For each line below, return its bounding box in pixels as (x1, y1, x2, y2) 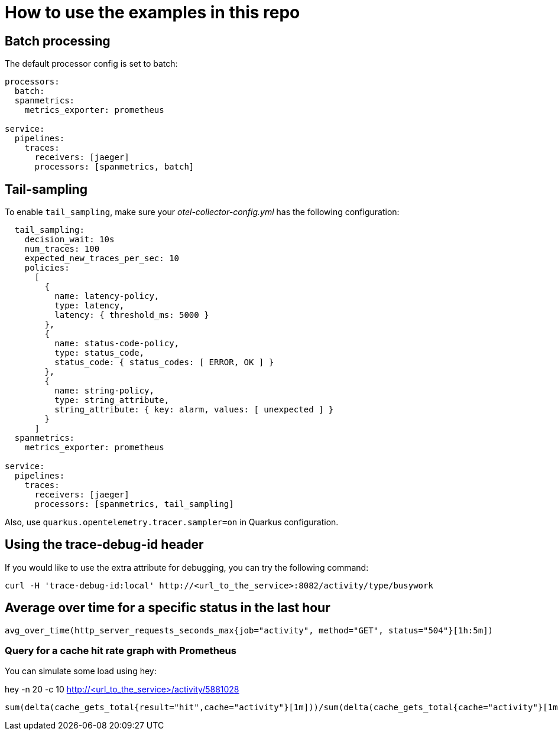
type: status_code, (54, 348, 145, 358)
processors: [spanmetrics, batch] (34, 162, 194, 172)
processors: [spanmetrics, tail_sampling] (34, 499, 234, 509)
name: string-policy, (54, 386, 154, 396)
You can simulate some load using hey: (5, 666, 157, 677)
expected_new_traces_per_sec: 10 (24, 253, 180, 264)
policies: (24, 263, 70, 273)
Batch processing (5, 33, 111, 48)
